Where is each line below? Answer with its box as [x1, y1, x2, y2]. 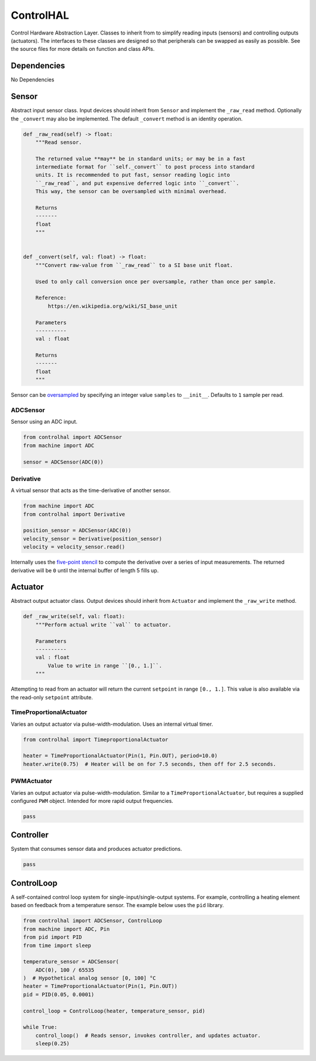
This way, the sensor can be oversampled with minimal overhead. [35, 188, 227, 195]
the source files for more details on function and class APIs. [11, 46, 155, 53]
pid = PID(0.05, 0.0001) [23, 991, 95, 998]
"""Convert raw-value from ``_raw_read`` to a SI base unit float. [35, 262, 233, 269]
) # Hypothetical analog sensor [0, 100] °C [23, 975, 156, 981]
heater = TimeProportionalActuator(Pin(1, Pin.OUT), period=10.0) [23, 753, 218, 759]
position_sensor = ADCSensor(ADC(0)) [23, 527, 132, 534]
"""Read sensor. [35, 139, 82, 146]
